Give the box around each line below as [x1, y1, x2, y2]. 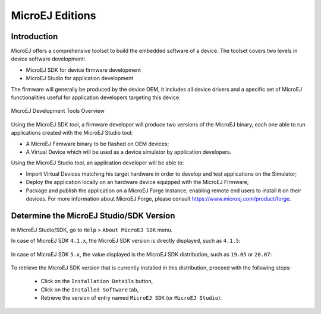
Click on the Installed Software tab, [40, 286, 139, 293]
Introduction [11, 31, 58, 42]
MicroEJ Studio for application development [26, 75, 134, 82]
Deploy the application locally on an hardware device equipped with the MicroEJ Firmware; [26, 179, 249, 186]
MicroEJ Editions [11, 9, 96, 22]
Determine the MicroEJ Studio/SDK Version [11, 211, 175, 221]
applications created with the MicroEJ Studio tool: [11, 129, 133, 137]
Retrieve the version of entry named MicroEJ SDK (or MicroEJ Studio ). [40, 294, 222, 302]
